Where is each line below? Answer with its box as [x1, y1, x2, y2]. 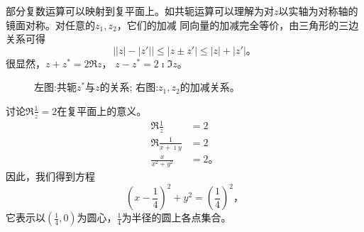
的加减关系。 [180, 79, 240, 94]
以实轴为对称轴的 [278, 4, 358, 18]
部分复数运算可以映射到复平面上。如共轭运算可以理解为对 [6, 4, 274, 18]
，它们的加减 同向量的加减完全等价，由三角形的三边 [116, 17, 359, 32]
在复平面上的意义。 [57, 103, 147, 118]
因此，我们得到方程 [6, 169, 95, 184]
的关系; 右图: [99, 79, 159, 94]
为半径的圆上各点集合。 [121, 210, 231, 225]
